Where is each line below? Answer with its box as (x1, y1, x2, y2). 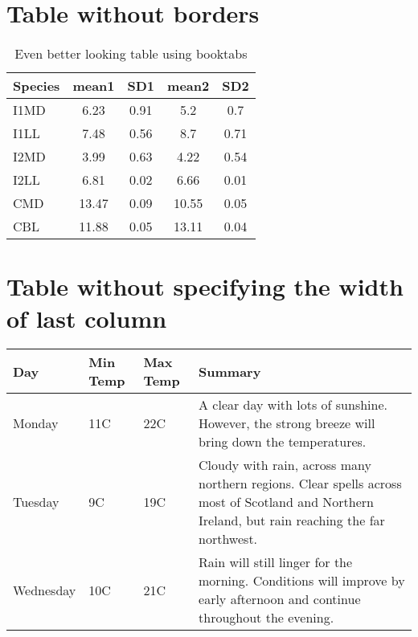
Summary (199, 361, 261, 381)
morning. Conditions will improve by (199, 571, 405, 590)
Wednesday (13, 580, 76, 599)
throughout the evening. (199, 608, 334, 627)
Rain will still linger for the (199, 553, 353, 572)
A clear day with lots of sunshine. (199, 395, 388, 414)
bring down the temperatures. (199, 432, 367, 451)
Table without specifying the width (6, 270, 404, 303)
